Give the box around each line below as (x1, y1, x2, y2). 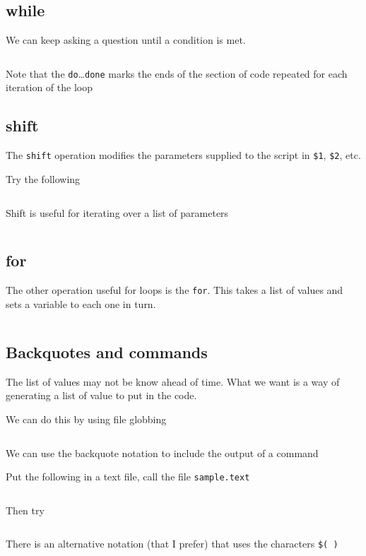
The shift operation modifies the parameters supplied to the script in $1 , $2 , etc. (6, 148, 361, 162)
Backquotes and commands (6, 341, 208, 362)
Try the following (6, 171, 81, 186)
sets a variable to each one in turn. (6, 296, 156, 311)
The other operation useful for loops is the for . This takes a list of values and (6, 283, 343, 297)
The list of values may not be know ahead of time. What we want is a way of (6, 374, 340, 389)
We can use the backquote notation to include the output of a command (6, 445, 319, 460)
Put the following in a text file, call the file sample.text (6, 469, 250, 484)
